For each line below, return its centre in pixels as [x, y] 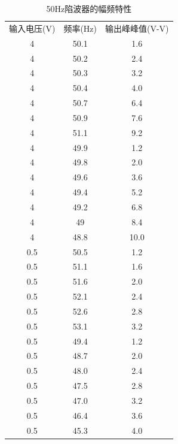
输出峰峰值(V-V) [137, 28]
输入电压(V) [32, 28]
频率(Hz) [80, 28]
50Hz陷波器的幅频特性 [89, 8]
